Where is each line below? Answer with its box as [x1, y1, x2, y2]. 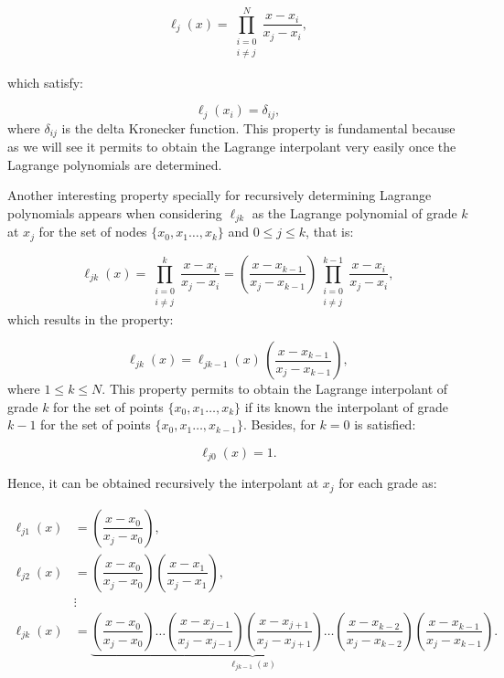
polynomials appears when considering [7, 203, 222, 222]
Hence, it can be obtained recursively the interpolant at [7, 473, 319, 493]
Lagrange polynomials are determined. [7, 154, 222, 174]
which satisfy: [7, 72, 83, 91]
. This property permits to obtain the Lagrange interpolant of [102, 379, 448, 398]
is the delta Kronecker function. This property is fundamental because [61, 118, 456, 137]
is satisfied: [354, 415, 416, 434]
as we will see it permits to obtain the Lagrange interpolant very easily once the [7, 137, 456, 156]
